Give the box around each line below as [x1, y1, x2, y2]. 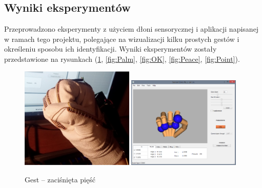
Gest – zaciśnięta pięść [25, 174, 95, 184]
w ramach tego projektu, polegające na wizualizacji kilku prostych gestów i [4, 33, 239, 44]
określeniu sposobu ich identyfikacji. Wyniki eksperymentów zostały [4, 43, 217, 54]
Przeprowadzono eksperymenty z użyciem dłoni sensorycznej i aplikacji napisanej [4, 24, 259, 34]
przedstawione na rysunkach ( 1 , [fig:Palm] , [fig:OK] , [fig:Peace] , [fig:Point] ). [4, 53, 240, 64]
